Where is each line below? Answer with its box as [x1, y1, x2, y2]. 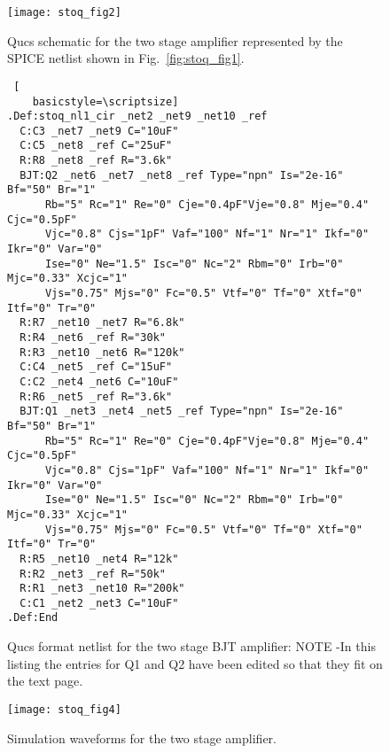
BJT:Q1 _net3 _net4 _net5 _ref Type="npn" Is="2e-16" [19, 405, 344, 418]
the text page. [7, 671, 83, 690]
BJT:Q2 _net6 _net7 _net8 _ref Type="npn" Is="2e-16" [19, 168, 344, 182]
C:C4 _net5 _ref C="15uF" [19, 361, 173, 374]
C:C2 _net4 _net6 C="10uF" [19, 375, 179, 388]
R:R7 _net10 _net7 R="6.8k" [19, 316, 185, 330]
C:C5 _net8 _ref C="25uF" [19, 139, 173, 152]
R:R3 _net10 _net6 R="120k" [19, 345, 185, 359]
